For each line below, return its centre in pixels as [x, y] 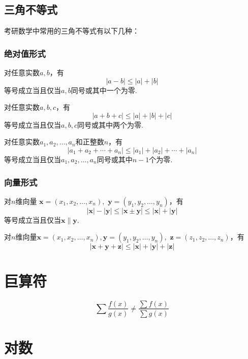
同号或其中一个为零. [104, 90]
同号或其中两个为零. [110, 124]
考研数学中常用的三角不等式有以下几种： [72, 31]
